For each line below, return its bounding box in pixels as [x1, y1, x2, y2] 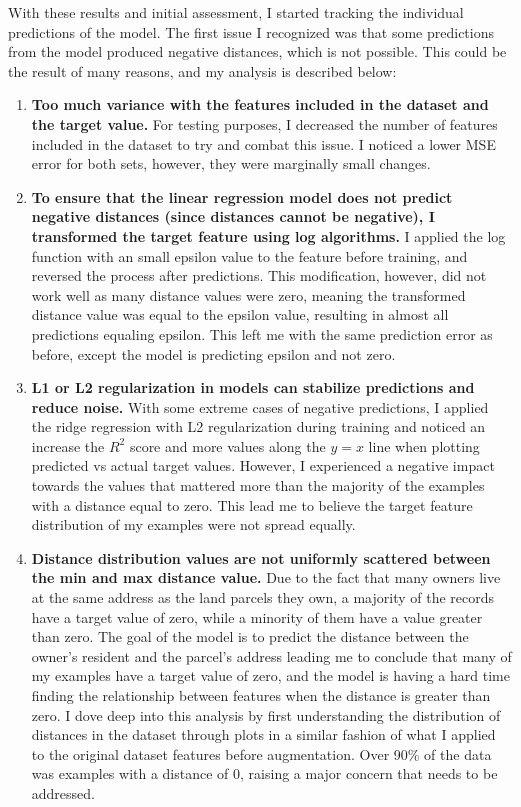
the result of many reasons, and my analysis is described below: [8, 60, 397, 81]
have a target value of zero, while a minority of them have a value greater [31, 606, 483, 627]
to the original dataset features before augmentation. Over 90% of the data [31, 743, 492, 764]
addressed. [31, 782, 95, 803]
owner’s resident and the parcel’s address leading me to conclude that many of [31, 645, 512, 666]
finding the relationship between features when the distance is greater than [31, 685, 491, 705]
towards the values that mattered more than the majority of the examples [31, 475, 485, 496]
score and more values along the [129, 435, 326, 456]
